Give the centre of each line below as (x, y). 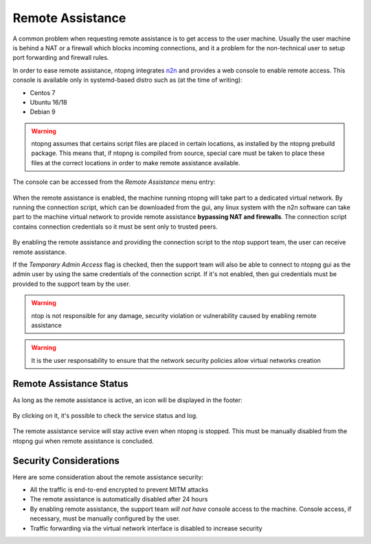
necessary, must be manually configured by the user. (105, 519)
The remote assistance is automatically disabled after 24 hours (119, 499)
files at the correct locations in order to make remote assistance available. (136, 163)
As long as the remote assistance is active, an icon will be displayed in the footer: (128, 400)
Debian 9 (43, 112)
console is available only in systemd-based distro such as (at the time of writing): (128, 80)
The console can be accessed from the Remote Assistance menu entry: (114, 182)
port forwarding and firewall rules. (61, 58)
